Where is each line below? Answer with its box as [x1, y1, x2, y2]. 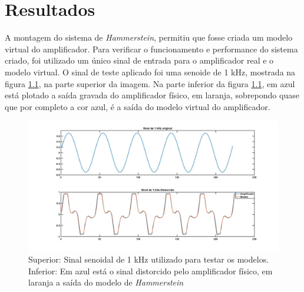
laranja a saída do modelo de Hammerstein [28, 276, 184, 288]
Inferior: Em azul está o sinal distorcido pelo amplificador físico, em [28, 264, 273, 277]
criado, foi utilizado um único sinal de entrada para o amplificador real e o [5, 54, 274, 67]
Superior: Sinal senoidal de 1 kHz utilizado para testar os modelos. [28, 253, 269, 265]
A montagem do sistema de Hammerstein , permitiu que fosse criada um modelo [5, 31, 293, 44]
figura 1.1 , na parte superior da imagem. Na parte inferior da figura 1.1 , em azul [5, 77, 295, 89]
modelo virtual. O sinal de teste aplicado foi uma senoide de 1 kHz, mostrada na [5, 65, 296, 78]
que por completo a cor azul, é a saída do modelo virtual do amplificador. [5, 100, 270, 112]
